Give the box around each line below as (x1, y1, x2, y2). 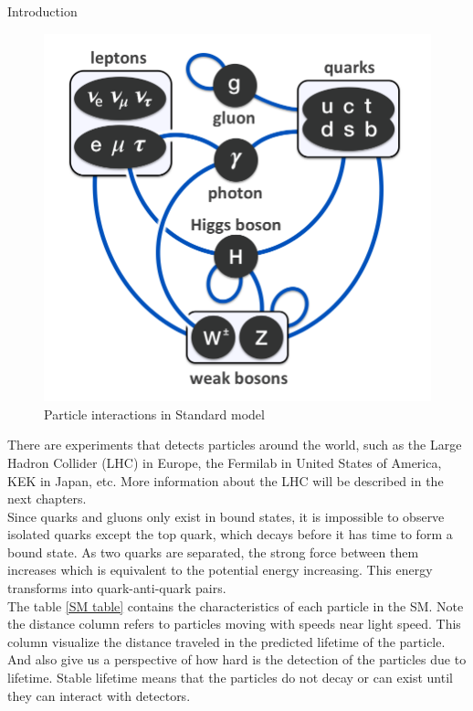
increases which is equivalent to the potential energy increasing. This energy (7, 560, 433, 579)
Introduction (7, 2, 78, 20)
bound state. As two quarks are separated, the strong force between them (7, 542, 419, 561)
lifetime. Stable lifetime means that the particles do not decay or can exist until (7, 668, 453, 687)
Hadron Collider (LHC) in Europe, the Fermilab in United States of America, (7, 452, 442, 472)
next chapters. (7, 489, 87, 508)
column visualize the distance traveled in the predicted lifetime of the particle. (7, 631, 446, 651)
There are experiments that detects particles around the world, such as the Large (7, 435, 462, 454)
